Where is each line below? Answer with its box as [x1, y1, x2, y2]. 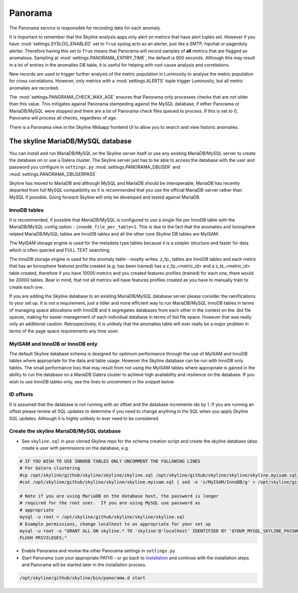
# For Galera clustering [19, 466, 80, 471]
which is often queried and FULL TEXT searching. [9, 247, 111, 253]
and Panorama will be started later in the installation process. [21, 562, 147, 568]
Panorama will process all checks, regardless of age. [9, 115, 117, 121]
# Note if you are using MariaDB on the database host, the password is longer [19, 493, 219, 499]
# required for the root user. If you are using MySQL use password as [19, 500, 201, 506]
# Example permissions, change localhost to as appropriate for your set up [19, 521, 211, 527]
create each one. [9, 284, 44, 290]
